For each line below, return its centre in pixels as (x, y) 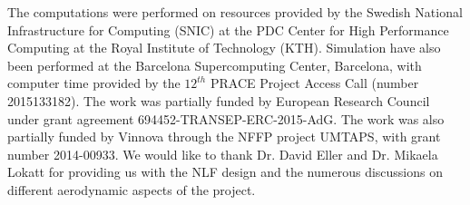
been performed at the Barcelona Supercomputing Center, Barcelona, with (215, 65)
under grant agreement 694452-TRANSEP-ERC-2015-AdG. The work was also (226, 118)
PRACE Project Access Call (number (314, 83)
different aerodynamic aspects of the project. (132, 189)
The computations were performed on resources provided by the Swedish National (235, 12)
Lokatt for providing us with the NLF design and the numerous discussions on (225, 172)
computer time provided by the (94, 83)
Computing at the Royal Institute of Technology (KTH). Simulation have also (224, 48)
